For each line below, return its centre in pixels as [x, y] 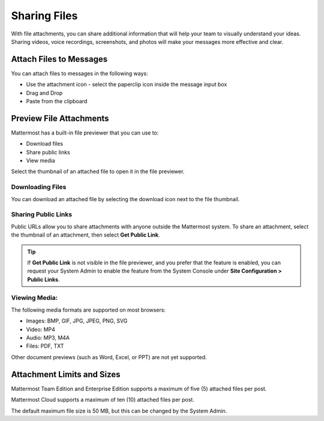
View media [40, 161]
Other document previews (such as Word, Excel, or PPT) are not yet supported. [109, 357]
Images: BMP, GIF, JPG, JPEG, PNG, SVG [77, 321]
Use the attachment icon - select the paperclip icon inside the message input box [127, 85]
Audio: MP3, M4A [48, 338]
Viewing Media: [34, 298]
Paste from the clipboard [57, 101]
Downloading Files [39, 187]
